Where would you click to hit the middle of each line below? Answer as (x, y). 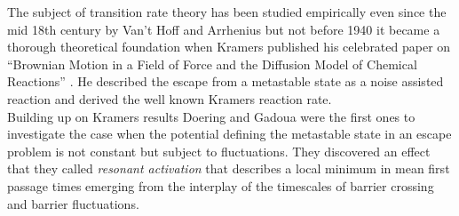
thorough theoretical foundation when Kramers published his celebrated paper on (229, 47)
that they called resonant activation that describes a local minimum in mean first (229, 168)
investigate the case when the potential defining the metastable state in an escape (229, 134)
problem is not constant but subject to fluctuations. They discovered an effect (219, 151)
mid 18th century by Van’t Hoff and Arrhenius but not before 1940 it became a (224, 29)
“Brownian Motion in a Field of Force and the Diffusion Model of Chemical (212, 64)
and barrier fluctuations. (73, 203)
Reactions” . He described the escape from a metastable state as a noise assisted (226, 81)
